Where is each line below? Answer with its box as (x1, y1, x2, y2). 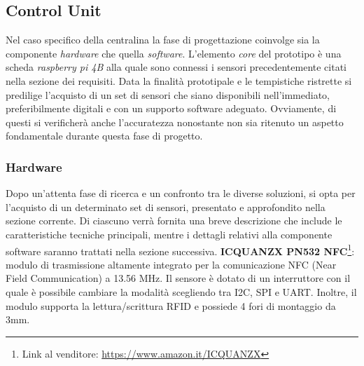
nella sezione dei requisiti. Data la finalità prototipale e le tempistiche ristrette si (6, 73, 352, 88)
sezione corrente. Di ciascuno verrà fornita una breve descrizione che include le (6, 213, 342, 228)
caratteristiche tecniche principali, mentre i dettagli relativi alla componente (6, 226, 332, 241)
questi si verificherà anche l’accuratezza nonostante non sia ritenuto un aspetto (6, 114, 344, 129)
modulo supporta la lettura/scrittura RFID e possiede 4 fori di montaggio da (6, 298, 336, 313)
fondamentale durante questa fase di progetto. (6, 128, 203, 143)
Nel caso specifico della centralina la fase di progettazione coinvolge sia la (6, 32, 320, 47)
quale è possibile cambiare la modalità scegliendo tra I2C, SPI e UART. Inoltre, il (6, 284, 357, 299)
